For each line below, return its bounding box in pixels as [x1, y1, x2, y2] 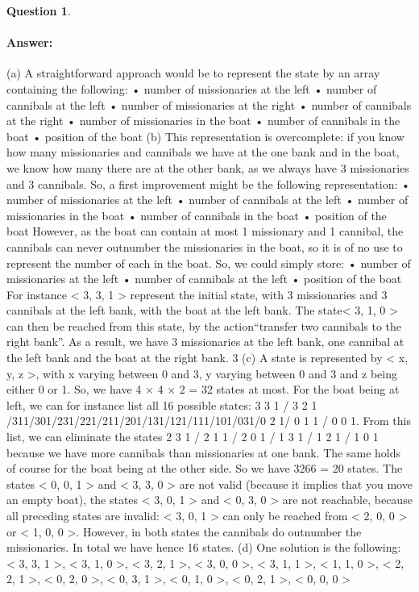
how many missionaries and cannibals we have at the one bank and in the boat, [6, 144, 400, 161]
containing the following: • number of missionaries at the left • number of [6, 80, 377, 97]
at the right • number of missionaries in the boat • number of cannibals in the [6, 112, 400, 129]
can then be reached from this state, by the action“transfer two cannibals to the [6, 317, 402, 334]
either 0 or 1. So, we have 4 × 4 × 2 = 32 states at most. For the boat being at [6, 381, 400, 398]
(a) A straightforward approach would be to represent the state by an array [6, 65, 380, 81]
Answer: [6, 34, 53, 51]
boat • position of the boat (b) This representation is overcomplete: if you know [6, 127, 404, 144]
